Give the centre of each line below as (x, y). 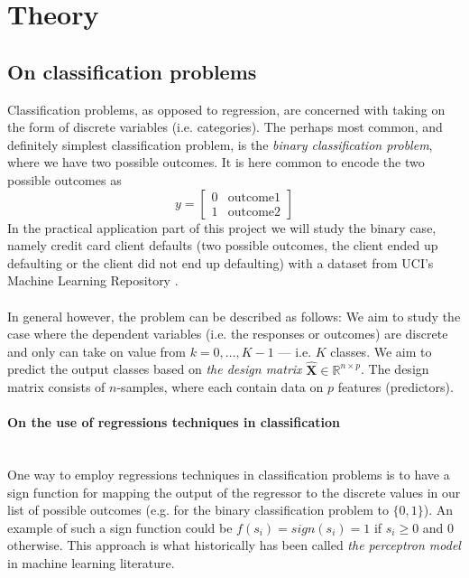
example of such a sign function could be (120, 527)
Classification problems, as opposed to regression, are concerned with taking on (226, 109)
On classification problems (132, 71)
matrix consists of (56, 387)
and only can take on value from (97, 351)
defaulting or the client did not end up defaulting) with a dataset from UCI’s (221, 262)
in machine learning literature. (91, 563)
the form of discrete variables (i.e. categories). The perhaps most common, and (225, 127)
